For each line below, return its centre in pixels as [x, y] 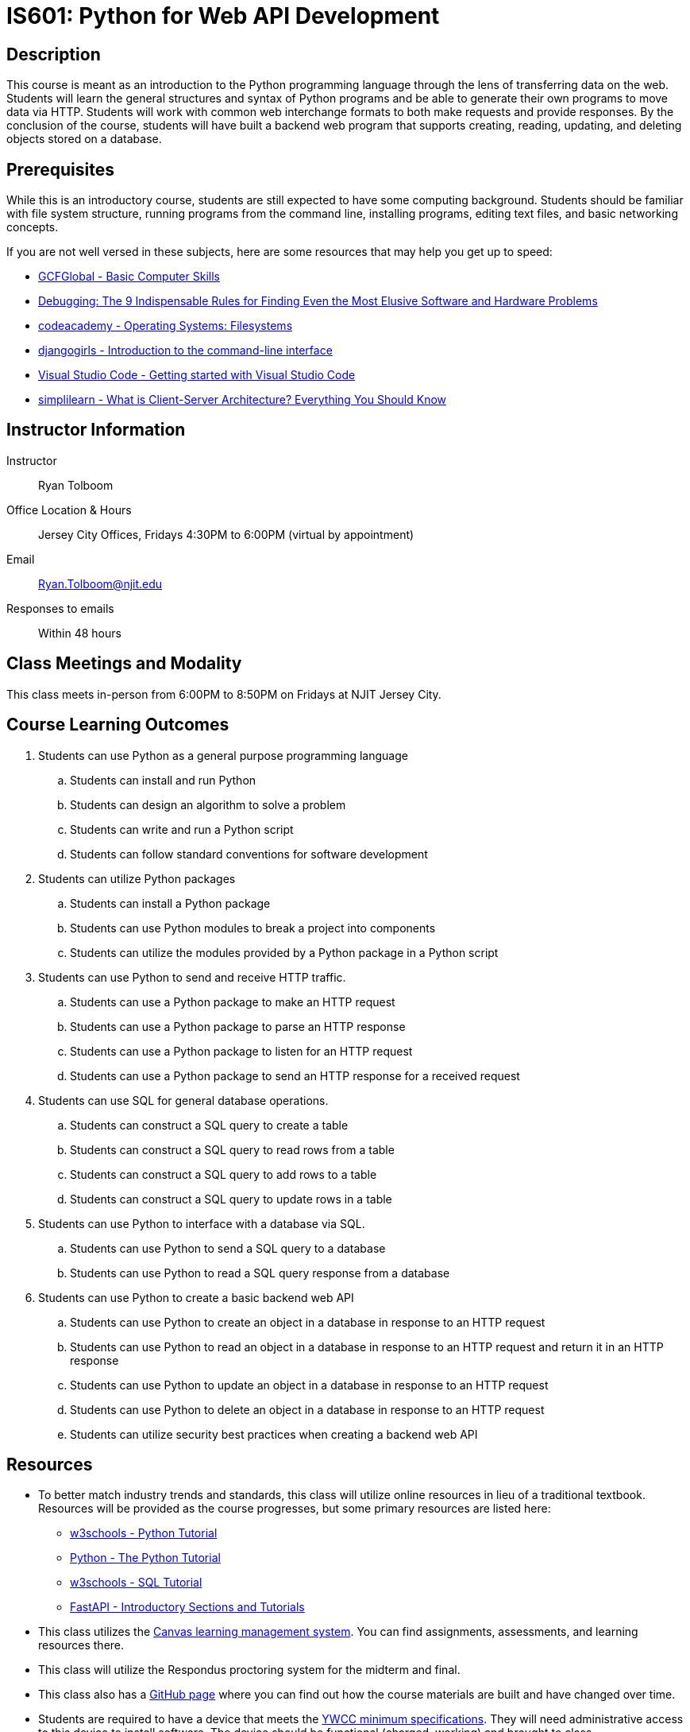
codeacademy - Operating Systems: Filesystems [166, 326]
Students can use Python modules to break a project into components [253, 928]
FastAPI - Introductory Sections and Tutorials [187, 1607]
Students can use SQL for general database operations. [183, 1100]
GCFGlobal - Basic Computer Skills [129, 277]
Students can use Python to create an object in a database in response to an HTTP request [308, 1322]
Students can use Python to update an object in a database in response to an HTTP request [309, 1385]
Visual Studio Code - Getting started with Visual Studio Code [197, 375]
